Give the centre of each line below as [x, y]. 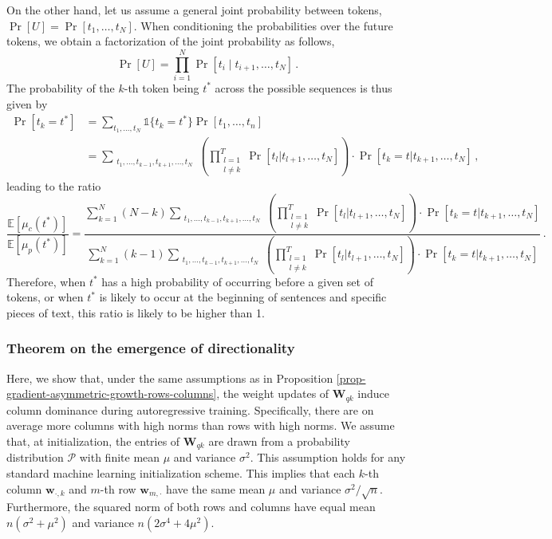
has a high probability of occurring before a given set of [237, 281]
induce [374, 393]
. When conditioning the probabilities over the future [263, 25]
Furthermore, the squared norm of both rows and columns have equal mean [191, 507]
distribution [35, 457]
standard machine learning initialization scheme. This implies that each [181, 473]
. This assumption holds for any [328, 457]
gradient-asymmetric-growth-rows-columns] [112, 393]
